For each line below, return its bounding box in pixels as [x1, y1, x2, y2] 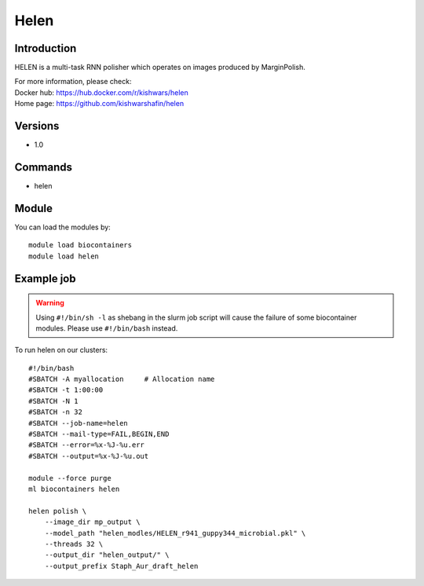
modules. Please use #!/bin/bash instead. [35, 323, 178, 333]
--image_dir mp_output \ [44, 518, 141, 526]
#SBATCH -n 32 [28, 408, 82, 416]
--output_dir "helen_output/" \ [44, 551, 170, 559]
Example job [14, 272, 76, 285]
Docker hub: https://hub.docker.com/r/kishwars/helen [14, 87, 188, 97]
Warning [35, 298, 64, 308]
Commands [14, 160, 73, 174]
